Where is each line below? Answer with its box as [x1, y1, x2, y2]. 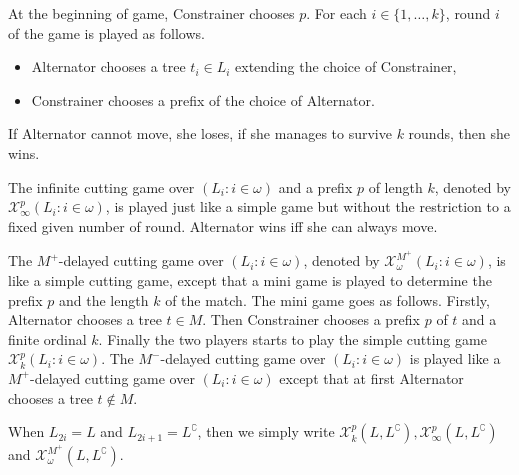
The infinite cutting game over [8, 176, 195, 197]
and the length [59, 289, 149, 310]
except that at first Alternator [279, 367, 464, 388]
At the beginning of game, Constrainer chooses [8, 3, 295, 23]
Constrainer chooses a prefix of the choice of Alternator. [31, 89, 375, 110]
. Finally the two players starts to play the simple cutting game [98, 328, 487, 349]
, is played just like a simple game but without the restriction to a [105, 196, 511, 217]
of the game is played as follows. [8, 22, 205, 43]
